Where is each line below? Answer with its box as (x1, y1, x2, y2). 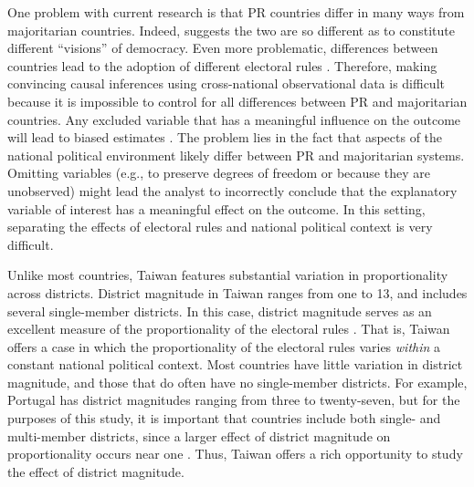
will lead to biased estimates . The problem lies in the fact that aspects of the (7, 128, 443, 147)
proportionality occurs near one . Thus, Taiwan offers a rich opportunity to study (7, 444, 463, 463)
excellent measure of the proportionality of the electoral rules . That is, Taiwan (7, 319, 450, 338)
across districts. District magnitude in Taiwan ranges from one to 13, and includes (7, 283, 468, 302)
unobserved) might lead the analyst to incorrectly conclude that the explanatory (7, 181, 458, 200)
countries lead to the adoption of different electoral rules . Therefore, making (7, 56, 437, 75)
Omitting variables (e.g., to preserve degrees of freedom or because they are (7, 163, 430, 182)
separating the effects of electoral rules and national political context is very (7, 217, 433, 236)
